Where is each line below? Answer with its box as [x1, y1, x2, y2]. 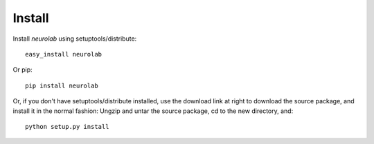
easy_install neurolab [25, 50, 103, 58]
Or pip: [12, 65, 33, 74]
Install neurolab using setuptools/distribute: [12, 34, 137, 43]
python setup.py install [25, 123, 109, 130]
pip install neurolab [25, 81, 98, 90]
